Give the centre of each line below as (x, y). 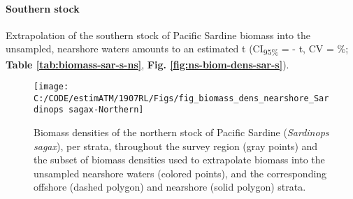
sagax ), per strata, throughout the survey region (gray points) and (176, 146)
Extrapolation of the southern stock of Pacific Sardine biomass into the (158, 35)
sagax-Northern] (106, 110)
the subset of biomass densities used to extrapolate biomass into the (179, 160)
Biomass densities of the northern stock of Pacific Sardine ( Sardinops (181, 132)
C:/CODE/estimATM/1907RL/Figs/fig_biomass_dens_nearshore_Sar (181, 98)
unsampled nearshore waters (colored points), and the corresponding (180, 173)
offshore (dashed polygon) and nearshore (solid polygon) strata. (170, 187)
